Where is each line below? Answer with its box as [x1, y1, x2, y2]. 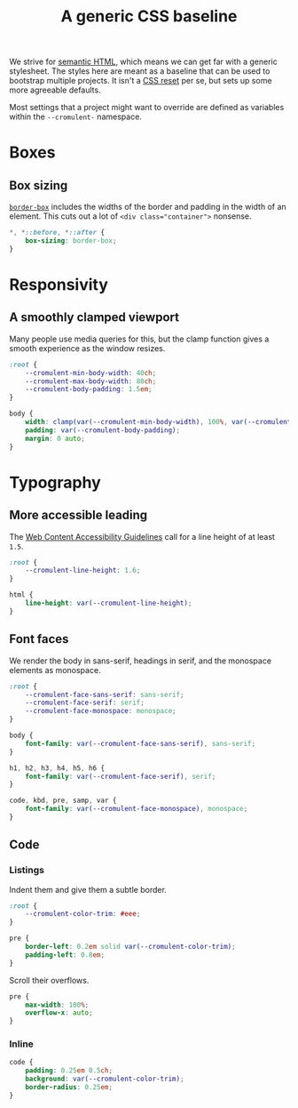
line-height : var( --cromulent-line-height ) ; [25, 598, 192, 608]
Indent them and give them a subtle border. [9, 884, 167, 895]
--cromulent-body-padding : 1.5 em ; [25, 385, 153, 394]
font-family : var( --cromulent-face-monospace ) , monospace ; [25, 805, 248, 814]
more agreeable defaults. [9, 84, 101, 95]
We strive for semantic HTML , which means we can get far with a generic [9, 56, 278, 68]
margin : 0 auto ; [25, 434, 86, 443]
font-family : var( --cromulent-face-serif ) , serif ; [25, 772, 216, 781]
